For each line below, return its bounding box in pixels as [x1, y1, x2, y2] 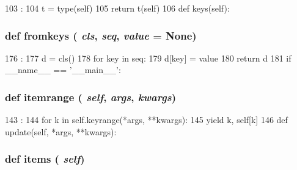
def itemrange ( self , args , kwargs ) [5, 89, 176, 104]
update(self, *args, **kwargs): [5, 125, 117, 138]
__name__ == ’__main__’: [5, 63, 121, 76]
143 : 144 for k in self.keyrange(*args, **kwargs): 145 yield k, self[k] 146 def [5, 113, 288, 126]
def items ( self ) [5, 151, 85, 166]
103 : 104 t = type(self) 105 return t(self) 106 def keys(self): [5, 2, 230, 14]
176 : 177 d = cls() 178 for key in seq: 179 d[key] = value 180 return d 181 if [5, 51, 291, 64]
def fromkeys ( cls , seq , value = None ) [5, 27, 197, 43]
